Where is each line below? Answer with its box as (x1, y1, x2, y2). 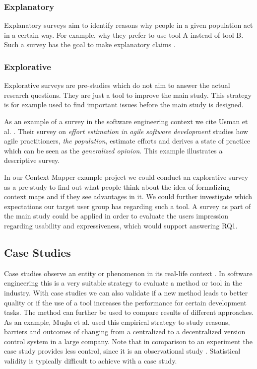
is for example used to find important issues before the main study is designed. (4, 99, 244, 110)
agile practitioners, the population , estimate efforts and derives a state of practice (4, 136, 250, 146)
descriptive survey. (4, 155, 60, 165)
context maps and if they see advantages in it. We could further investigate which (4, 191, 253, 202)
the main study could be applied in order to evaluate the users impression (4, 211, 229, 221)
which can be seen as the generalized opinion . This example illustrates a (4, 145, 223, 155)
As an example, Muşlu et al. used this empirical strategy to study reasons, (4, 316, 230, 327)
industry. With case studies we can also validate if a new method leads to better (4, 287, 248, 297)
